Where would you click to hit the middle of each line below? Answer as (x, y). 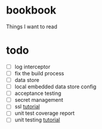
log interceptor (33, 67)
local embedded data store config (55, 87)
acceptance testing (38, 93)
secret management (39, 100)
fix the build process (39, 73)
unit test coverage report (45, 113)
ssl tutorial (27, 107)
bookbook (31, 10)
